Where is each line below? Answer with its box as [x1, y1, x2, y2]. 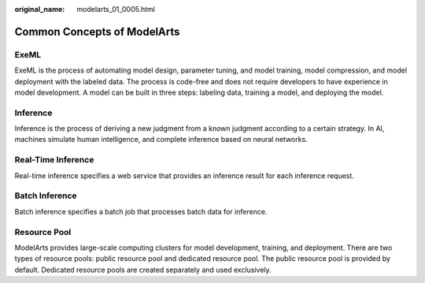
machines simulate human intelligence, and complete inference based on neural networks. [14, 135, 309, 144]
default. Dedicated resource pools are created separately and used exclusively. [14, 265, 272, 274]
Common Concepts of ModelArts [14, 24, 180, 39]
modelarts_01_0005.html [76, 5, 155, 13]
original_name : [14, 5, 65, 13]
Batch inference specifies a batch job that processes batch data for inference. [14, 207, 268, 216]
